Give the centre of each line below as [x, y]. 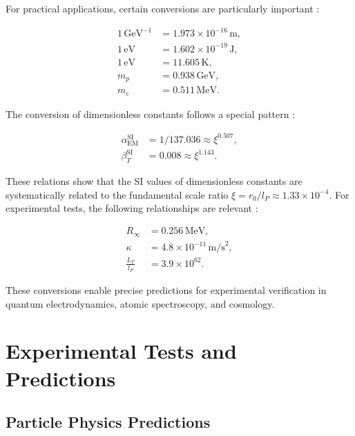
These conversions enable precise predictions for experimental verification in [166, 290]
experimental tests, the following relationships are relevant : [132, 208]
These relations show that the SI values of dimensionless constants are [154, 181]
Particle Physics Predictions [108, 422]
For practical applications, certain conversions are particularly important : [163, 8]
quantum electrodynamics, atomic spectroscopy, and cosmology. [140, 303]
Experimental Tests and [121, 351]
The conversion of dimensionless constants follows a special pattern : [151, 113]
